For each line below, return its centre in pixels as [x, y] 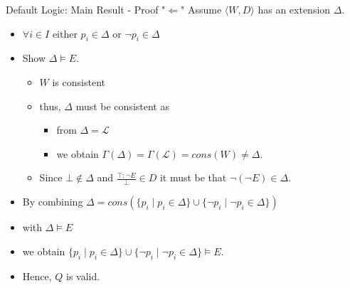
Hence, [37, 276]
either [65, 33]
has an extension [294, 9]
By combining [53, 202]
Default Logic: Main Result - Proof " [86, 9]
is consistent [79, 81]
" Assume [201, 9]
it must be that [193, 177]
